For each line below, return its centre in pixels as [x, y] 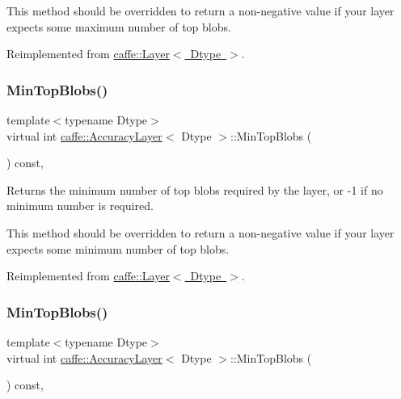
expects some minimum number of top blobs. [118, 248]
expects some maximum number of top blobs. [119, 26]
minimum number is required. [80, 206]
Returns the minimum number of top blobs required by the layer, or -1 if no [195, 189]
